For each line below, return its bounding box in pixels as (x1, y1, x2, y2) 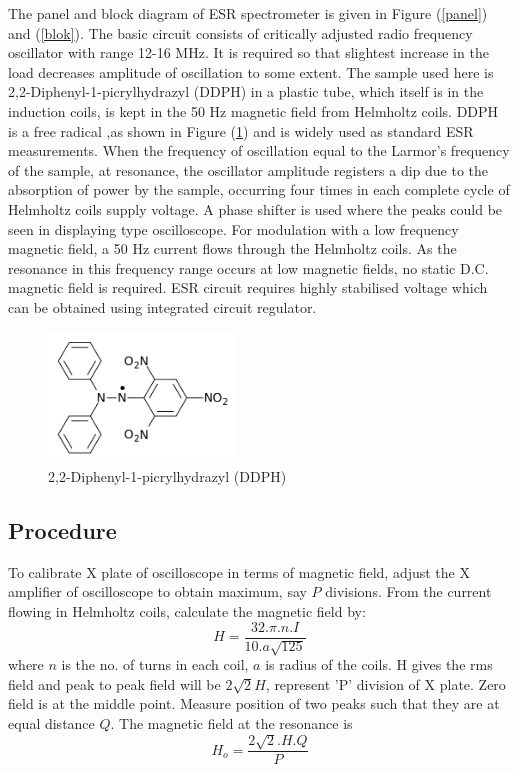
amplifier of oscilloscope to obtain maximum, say (8, 581, 307, 602)
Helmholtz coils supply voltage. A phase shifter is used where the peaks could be (8, 198, 503, 219)
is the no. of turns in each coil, (61, 654, 249, 675)
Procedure (8, 515, 117, 546)
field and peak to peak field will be (8, 673, 221, 694)
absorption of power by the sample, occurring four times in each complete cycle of (8, 179, 510, 200)
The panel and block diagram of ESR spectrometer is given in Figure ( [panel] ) (8, 3, 488, 23)
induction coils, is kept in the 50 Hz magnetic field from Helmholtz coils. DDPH (8, 100, 499, 121)
